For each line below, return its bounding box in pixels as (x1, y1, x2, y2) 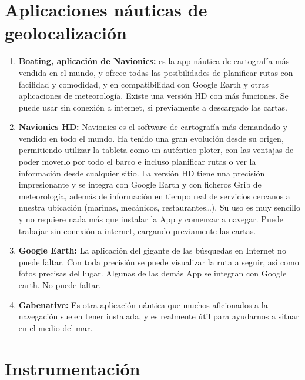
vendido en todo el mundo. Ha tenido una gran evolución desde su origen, (18, 132, 284, 144)
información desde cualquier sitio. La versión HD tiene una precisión (18, 166, 265, 179)
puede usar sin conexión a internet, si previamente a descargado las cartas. (18, 101, 287, 113)
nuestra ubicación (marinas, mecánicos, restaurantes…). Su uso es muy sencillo (18, 201, 300, 214)
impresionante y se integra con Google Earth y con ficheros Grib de (18, 178, 262, 191)
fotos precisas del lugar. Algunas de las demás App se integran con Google (18, 267, 287, 279)
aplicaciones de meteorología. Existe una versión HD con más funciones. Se (18, 89, 289, 102)
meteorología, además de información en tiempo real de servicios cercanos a (18, 189, 290, 202)
